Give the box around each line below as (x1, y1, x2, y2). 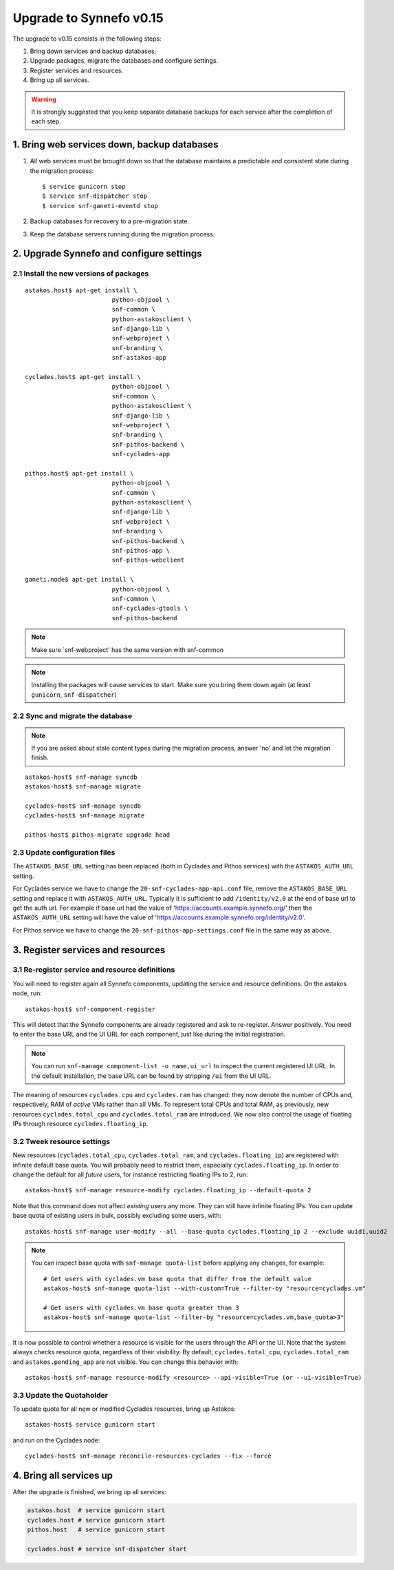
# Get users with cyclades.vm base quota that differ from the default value (43, 1275, 312, 1283)
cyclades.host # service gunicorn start (27, 1516, 165, 1524)
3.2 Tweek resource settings (12, 1136, 111, 1146)
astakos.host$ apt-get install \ (25, 286, 138, 294)
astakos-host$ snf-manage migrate (25, 783, 141, 791)
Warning (31, 95, 56, 103)
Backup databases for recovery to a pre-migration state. (30, 217, 189, 225)
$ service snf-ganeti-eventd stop (42, 202, 158, 210)
